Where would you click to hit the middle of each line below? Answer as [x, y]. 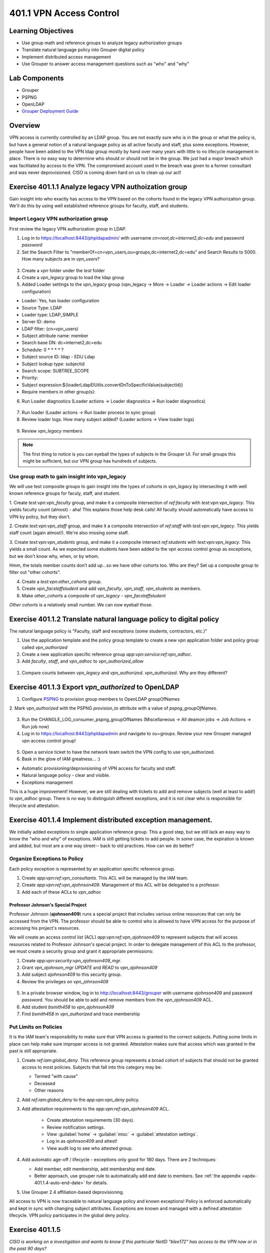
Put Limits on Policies [36, 1027]
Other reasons [49, 1091]
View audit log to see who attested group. [90, 1148]
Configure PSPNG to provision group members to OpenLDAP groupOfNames [101, 699]
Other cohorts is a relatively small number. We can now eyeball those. [81, 604]
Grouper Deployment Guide [50, 111]
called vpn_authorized [44, 647]
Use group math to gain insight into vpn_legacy [68, 476]
